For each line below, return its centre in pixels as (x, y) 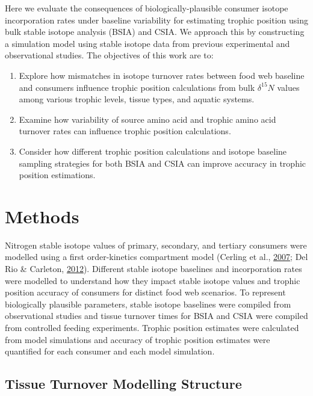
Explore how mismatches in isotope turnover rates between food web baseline (162, 75)
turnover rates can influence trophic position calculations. (125, 131)
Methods (42, 216)
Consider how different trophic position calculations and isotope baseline (153, 151)
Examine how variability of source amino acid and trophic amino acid (147, 119)
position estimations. (57, 175)
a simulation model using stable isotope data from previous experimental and (147, 43)
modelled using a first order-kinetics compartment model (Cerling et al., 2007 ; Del (156, 257)
